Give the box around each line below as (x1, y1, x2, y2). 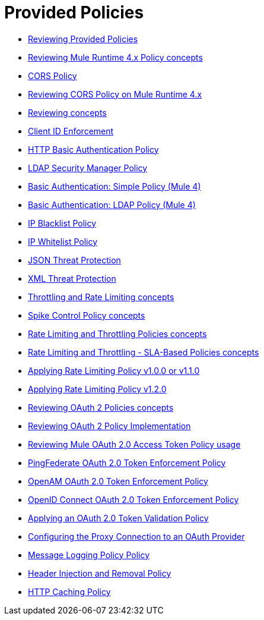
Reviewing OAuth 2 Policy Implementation (28, 420, 191, 431)
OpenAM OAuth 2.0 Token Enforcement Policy (28, 476, 208, 486)
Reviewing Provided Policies (28, 33, 138, 44)
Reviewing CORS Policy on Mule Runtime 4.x (28, 89, 202, 99)
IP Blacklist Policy (28, 218, 97, 228)
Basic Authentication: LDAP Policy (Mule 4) (28, 199, 196, 210)
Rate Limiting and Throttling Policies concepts (28, 328, 207, 339)
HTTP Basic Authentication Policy (28, 144, 159, 155)
